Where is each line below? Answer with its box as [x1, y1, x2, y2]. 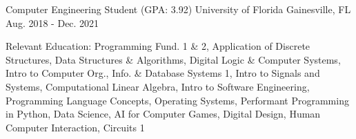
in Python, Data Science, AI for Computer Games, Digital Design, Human [6, 106, 321, 121]
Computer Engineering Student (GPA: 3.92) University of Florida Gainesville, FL [6, 2, 351, 16]
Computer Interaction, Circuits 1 [6, 120, 145, 134]
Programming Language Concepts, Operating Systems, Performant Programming [6, 93, 349, 107]
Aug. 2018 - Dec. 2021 [6, 15, 99, 30]
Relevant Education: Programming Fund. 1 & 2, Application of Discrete [6, 39, 310, 53]
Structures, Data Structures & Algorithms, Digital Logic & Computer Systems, [6, 52, 341, 66]
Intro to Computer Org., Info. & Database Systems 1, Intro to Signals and [6, 66, 320, 80]
